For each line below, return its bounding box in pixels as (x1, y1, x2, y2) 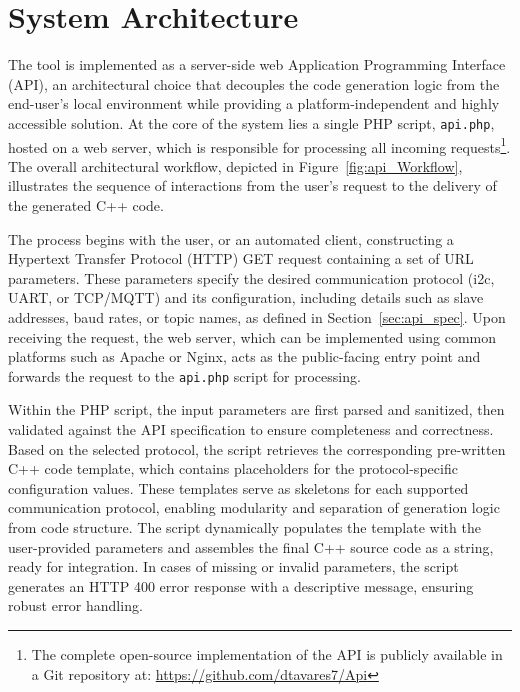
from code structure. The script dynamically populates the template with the (8, 516, 481, 537)
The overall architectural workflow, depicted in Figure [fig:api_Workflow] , (8, 155, 463, 176)
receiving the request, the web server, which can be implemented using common (8, 326, 496, 347)
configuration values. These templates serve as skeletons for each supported (8, 477, 469, 498)
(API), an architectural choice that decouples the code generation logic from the (8, 73, 500, 94)
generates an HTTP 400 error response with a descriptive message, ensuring (8, 575, 474, 596)
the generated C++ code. (8, 195, 164, 215)
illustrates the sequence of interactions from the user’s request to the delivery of (8, 175, 497, 196)
